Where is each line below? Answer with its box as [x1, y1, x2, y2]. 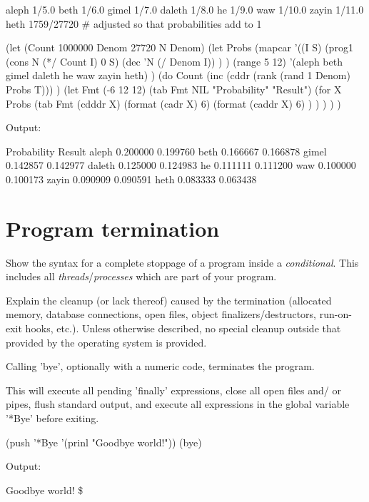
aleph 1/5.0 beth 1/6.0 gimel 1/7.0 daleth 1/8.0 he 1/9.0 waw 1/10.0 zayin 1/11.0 [6, 2, 364, 16]
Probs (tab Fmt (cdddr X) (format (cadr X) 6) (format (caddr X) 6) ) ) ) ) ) [6, 96, 341, 111]
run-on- [319, 307, 352, 322]
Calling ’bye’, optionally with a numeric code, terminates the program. [6, 359, 315, 374]
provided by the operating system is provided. [6, 334, 207, 349]
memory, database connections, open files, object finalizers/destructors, [6, 307, 317, 322]
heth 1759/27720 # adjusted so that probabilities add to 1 [6, 16, 262, 31]
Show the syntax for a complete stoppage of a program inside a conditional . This [6, 255, 359, 270]
